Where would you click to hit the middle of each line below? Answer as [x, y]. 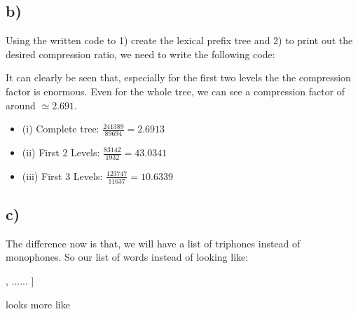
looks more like [38, 304]
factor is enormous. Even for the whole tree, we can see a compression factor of [175, 91]
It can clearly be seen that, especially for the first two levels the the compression [178, 77]
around [21, 105]
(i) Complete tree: [61, 129]
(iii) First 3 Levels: [62, 176]
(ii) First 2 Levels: [61, 152]
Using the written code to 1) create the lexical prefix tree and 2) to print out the [179, 40]
